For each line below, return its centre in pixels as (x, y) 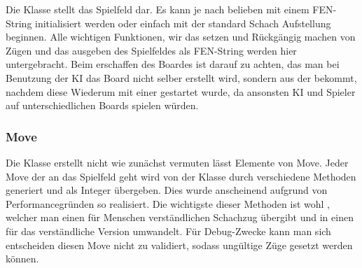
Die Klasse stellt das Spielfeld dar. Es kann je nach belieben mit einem (158, 9)
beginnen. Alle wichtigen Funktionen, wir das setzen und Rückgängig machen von (181, 37)
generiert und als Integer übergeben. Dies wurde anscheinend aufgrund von (167, 190)
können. (22, 259)
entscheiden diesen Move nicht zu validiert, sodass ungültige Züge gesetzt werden (179, 245)
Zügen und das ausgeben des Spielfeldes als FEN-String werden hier (151, 50)
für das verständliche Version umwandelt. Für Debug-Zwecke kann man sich (168, 231)
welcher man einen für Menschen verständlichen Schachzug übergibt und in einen (180, 217)
